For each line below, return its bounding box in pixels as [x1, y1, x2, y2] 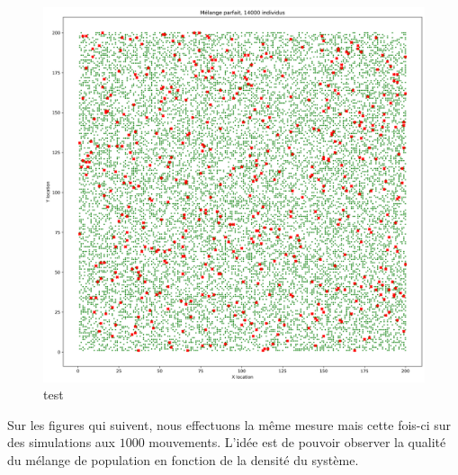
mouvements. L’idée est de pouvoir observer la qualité [148, 433, 446, 452]
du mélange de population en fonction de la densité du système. [7, 450, 359, 469]
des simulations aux [7, 433, 116, 452]
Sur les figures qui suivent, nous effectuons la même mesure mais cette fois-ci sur [7, 415, 452, 434]
